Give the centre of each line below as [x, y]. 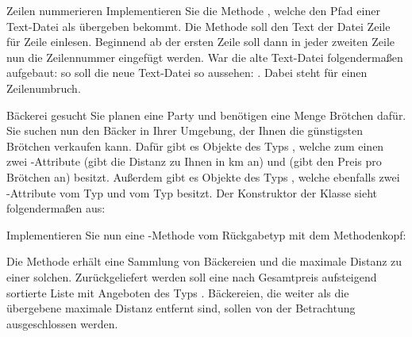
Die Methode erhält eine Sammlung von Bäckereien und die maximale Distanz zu [204, 261]
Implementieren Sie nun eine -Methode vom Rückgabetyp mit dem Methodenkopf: [206, 234]
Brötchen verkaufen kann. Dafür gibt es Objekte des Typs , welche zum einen [195, 146]
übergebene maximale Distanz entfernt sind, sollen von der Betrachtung [181, 308]
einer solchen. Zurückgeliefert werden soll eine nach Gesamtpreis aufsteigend [192, 276]
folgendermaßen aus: [56, 208]
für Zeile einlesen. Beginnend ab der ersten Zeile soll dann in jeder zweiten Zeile [200, 42]
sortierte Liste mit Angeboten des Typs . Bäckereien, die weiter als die [178, 292]
